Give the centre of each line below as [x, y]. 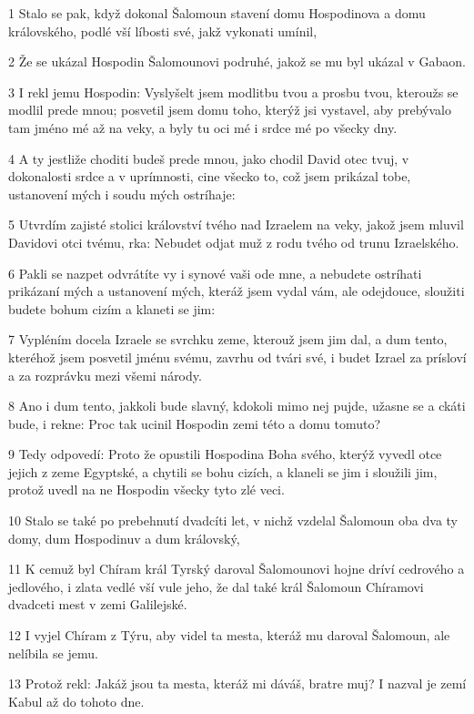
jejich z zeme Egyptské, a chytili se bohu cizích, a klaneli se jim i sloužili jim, [223, 471]
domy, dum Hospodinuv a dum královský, [124, 538]
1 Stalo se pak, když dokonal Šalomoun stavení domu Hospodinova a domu [217, 13]
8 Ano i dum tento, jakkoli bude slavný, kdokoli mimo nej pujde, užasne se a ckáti [237, 406]
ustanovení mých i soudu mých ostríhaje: [122, 194]
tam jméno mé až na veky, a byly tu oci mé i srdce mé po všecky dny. [203, 127]
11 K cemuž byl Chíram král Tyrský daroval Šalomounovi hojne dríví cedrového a [237, 569]
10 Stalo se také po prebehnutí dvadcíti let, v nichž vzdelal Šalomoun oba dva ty [233, 520]
